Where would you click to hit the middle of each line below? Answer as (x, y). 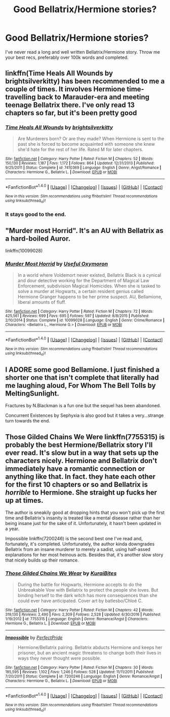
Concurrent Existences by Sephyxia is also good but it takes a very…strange (84, 415)
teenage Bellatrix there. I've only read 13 (70, 105)
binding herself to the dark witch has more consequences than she (88, 595)
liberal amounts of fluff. (42, 302)
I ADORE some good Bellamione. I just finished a (82, 370)
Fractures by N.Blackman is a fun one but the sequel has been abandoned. (83, 406)
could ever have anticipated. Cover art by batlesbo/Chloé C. (80, 601)
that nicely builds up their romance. (42, 560)
